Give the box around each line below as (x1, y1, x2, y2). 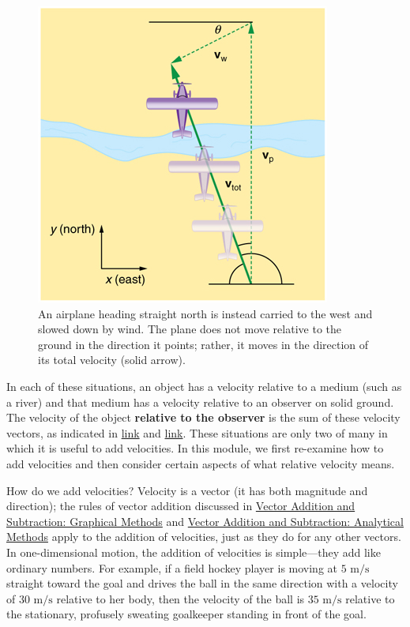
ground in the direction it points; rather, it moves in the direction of (38, 336, 369, 352)
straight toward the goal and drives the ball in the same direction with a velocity (6, 575, 398, 591)
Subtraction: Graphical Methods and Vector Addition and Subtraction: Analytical (6, 512, 404, 529)
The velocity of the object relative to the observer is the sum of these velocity (6, 409, 401, 426)
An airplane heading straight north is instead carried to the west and (38, 305, 373, 321)
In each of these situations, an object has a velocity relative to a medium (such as (6, 377, 402, 394)
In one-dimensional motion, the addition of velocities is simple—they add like (6, 543, 381, 560)
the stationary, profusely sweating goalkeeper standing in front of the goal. (6, 606, 367, 622)
